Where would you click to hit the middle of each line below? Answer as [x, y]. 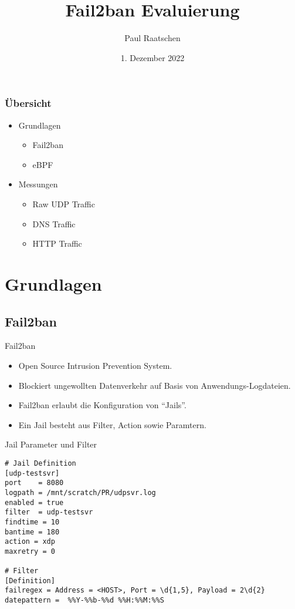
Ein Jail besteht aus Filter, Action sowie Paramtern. [112, 424]
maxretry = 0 [30, 551]
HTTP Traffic [57, 243]
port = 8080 [34, 483]
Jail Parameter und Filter [51, 444]
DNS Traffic [54, 223]
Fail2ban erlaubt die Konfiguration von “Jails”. [102, 405]
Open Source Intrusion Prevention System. [95, 365]
